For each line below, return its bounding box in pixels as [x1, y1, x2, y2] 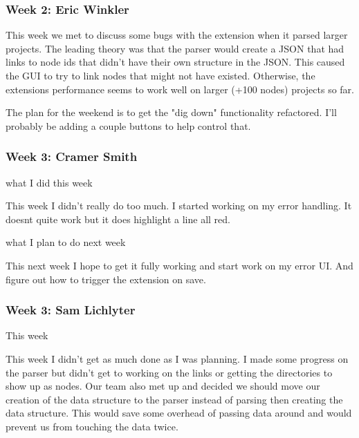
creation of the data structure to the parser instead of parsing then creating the [6, 392, 343, 406]
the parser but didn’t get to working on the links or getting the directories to [6, 365, 333, 379]
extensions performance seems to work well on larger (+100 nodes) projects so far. [6, 82, 354, 96]
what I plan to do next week [6, 235, 126, 249]
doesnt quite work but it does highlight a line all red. [6, 211, 230, 226]
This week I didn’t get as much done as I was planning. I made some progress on [6, 351, 349, 365]
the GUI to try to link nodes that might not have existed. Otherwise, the [6, 68, 315, 82]
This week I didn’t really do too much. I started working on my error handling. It [6, 198, 352, 213]
